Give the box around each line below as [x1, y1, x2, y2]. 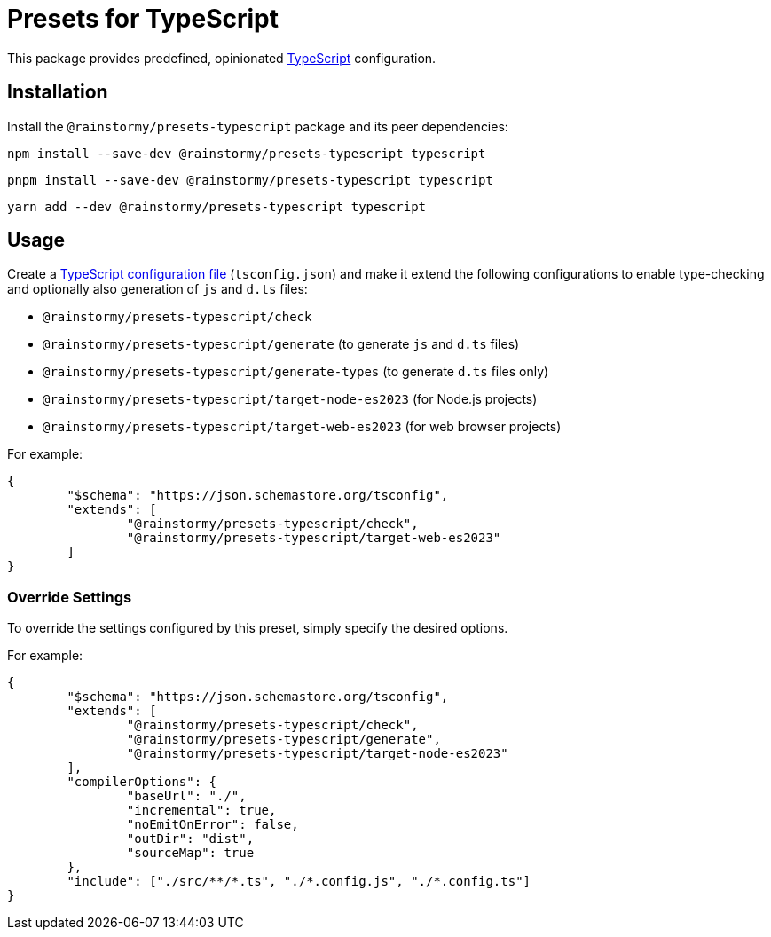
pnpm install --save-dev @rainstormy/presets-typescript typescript [7, 172, 493, 187]
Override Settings [7, 587, 132, 606]
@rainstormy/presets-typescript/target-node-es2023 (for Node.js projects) [43, 391, 538, 407]
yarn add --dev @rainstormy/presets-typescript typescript [7, 199, 427, 214]
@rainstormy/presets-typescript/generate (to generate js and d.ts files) [43, 336, 520, 352]
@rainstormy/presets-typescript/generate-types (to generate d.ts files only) [43, 364, 549, 380]
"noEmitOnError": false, [126, 817, 299, 832]
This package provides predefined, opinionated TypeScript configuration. [7, 50, 437, 66]
